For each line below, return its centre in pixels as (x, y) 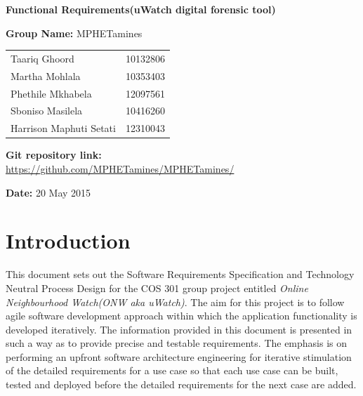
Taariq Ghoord (42, 58)
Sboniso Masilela (47, 111)
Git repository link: (54, 155)
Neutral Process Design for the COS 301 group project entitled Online (157, 288)
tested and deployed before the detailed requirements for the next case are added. (181, 384)
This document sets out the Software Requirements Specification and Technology (180, 274)
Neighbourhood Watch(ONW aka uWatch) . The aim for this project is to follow (175, 302)
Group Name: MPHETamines (74, 33)
